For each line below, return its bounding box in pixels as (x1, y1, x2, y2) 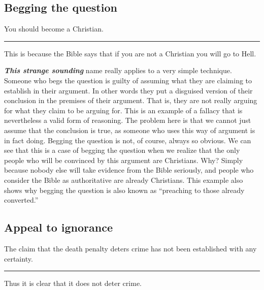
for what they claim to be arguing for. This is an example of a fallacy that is (4, 105, 243, 115)
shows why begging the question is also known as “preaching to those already (4, 184, 245, 195)
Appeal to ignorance (4, 219, 113, 235)
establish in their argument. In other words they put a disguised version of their (4, 85, 253, 95)
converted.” (4, 195, 39, 205)
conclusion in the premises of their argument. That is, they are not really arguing (4, 95, 257, 106)
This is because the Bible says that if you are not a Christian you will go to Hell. (4, 48, 256, 58)
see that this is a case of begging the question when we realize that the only (4, 145, 240, 155)
